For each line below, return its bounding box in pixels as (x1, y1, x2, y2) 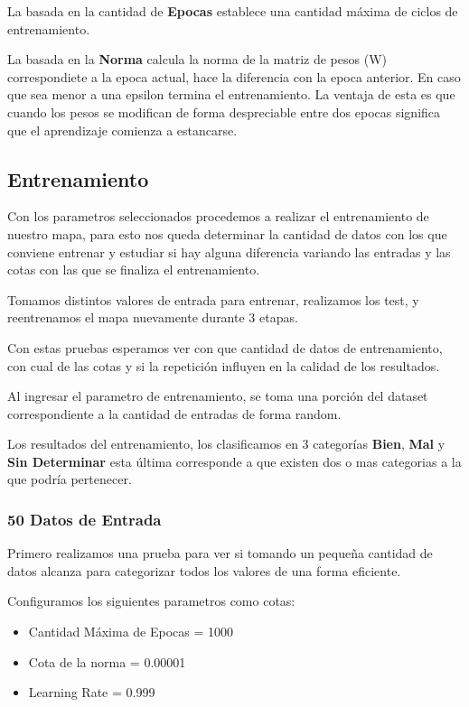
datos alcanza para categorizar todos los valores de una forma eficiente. (7, 561, 401, 580)
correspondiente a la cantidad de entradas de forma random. (7, 404, 342, 423)
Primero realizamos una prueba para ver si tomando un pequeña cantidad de (7, 544, 433, 563)
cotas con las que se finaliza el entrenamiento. (7, 260, 260, 279)
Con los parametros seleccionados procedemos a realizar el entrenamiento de (7, 207, 429, 226)
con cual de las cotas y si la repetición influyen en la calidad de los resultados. (7, 356, 440, 375)
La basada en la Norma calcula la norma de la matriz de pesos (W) (7, 50, 387, 69)
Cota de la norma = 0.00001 (28, 652, 186, 671)
